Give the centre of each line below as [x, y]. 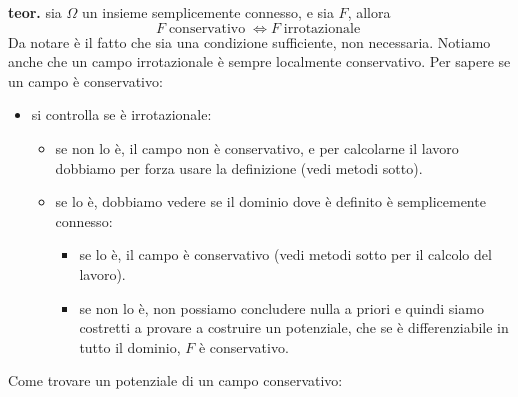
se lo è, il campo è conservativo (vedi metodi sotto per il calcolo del [285, 254]
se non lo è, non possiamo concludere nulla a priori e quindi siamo [281, 307]
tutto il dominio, [130, 346]
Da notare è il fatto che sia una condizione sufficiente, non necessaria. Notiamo [249, 41]
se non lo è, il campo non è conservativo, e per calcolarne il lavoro [257, 147]
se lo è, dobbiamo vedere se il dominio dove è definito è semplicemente [270, 201]
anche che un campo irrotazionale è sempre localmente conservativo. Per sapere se [259, 61]
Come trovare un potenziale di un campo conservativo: [175, 380]
